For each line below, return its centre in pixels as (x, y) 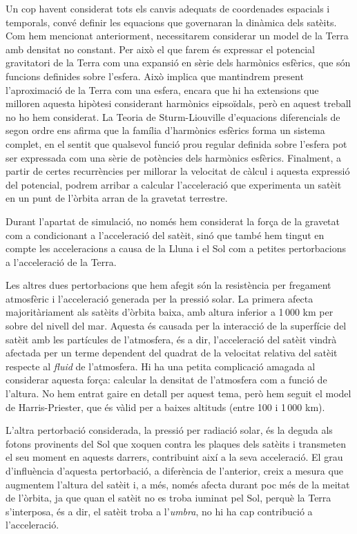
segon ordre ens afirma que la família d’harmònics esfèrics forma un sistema (165, 130)
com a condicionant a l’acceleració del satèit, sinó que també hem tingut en (165, 235)
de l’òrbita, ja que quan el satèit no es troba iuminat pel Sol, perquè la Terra (168, 498)
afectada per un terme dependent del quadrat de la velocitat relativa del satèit (172, 353)
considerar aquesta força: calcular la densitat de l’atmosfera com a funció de (166, 380)
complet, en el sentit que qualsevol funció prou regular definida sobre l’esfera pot (176, 143)
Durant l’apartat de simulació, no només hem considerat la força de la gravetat (173, 221)
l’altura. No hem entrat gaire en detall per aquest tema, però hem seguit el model (178, 393)
